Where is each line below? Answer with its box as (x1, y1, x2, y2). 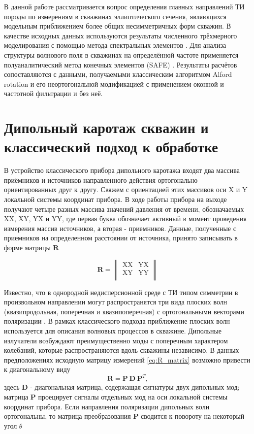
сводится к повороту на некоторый (141, 411, 245, 421)
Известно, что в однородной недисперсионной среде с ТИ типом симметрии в (4, 287, 238, 297)
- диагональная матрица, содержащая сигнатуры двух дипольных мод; (30, 382, 240, 392)
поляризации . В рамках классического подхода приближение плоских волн (4, 316, 230, 326)
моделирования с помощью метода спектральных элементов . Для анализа (4, 40, 226, 50)
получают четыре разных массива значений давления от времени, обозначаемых (4, 203, 244, 214)
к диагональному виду (4, 364, 70, 374)
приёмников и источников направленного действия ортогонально (4, 174, 198, 185)
